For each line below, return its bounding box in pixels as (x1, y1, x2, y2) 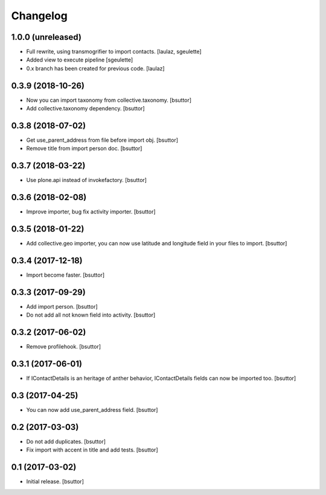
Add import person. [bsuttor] (26, 303, 98, 310)
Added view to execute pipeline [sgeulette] (26, 56, 133, 63)
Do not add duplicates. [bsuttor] (26, 438, 106, 445)
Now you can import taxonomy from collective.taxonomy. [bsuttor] (26, 96, 192, 104)
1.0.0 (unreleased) (11, 32, 81, 42)
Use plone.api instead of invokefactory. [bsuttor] (26, 177, 147, 184)
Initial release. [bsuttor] (26, 478, 84, 485)
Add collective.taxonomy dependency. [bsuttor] (26, 105, 145, 112)
